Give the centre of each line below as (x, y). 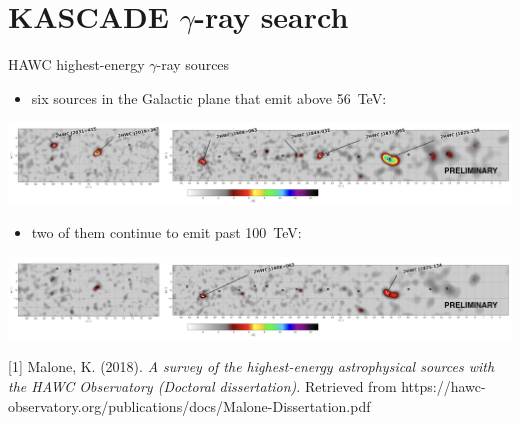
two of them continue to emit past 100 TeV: (166, 232)
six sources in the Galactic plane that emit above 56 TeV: (209, 97)
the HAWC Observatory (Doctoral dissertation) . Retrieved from (202, 386)
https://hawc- (443, 386)
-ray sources (193, 64)
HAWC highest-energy (76, 64)
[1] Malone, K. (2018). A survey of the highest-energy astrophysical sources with (251, 366)
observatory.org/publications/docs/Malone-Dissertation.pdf (189, 405)
